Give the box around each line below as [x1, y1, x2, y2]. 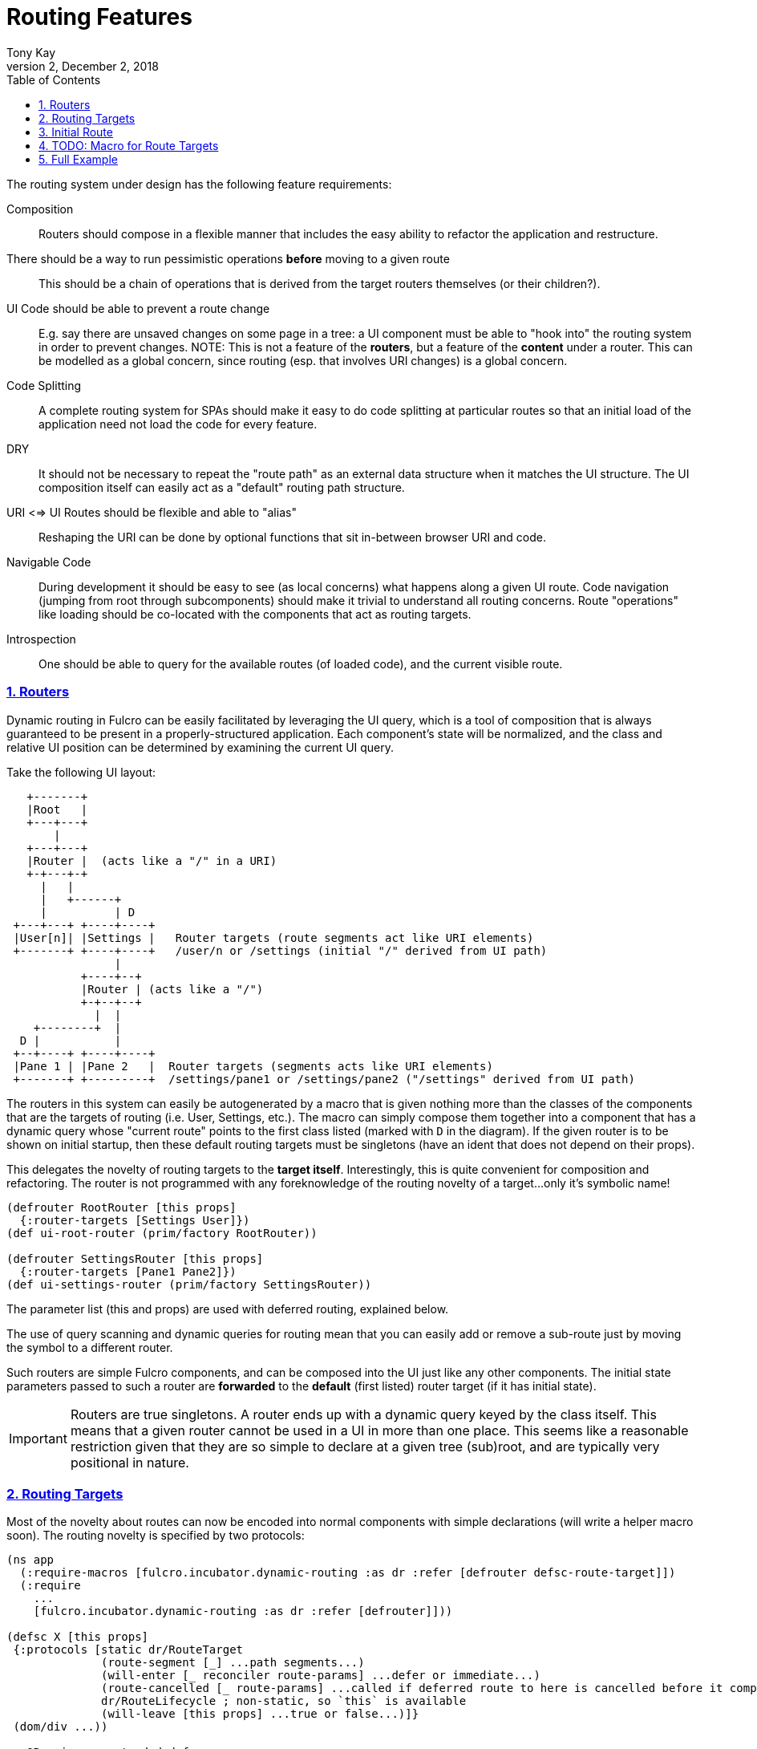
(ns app [6, 1553, 55, 1567]
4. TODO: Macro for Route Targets [38, 138, 219, 152]
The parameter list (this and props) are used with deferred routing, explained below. [6, 1301, 449, 1316]
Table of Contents [6, 72, 101, 87]
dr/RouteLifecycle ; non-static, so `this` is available [101, 1694, 467, 1708]
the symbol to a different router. [6, 1340, 173, 1354]
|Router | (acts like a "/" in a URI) [26, 854, 277, 867]
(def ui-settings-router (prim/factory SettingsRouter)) [6, 1277, 372, 1291]
